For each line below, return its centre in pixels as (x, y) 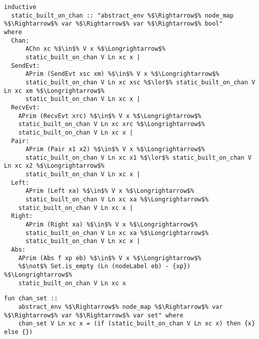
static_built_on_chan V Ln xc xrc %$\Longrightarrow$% (111, 124)
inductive (20, 7)
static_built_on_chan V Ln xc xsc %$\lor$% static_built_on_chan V (140, 82)
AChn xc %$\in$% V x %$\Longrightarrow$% (95, 49)
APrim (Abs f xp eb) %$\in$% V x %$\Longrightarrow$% (110, 258)
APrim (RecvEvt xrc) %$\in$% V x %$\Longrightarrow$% (110, 116)
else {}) (19, 332)
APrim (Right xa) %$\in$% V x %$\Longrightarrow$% (111, 225)
